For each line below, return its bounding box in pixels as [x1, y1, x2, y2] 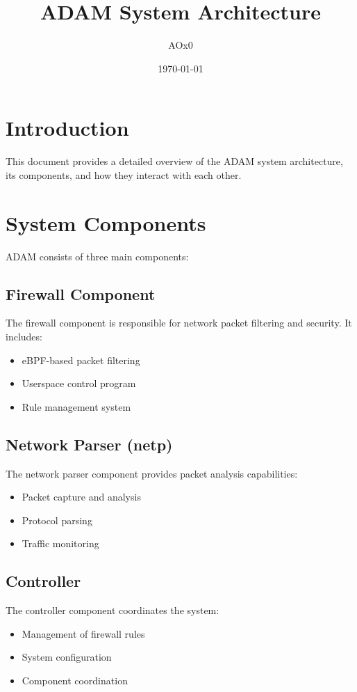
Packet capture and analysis [22, 489, 141, 504]
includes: [6, 329, 42, 343]
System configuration [22, 650, 112, 664]
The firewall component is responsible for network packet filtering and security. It [6, 315, 352, 330]
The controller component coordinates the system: [6, 603, 219, 618]
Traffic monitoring [22, 536, 99, 551]
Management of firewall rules [22, 626, 145, 640]
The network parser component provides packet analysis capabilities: [6, 466, 298, 480]
